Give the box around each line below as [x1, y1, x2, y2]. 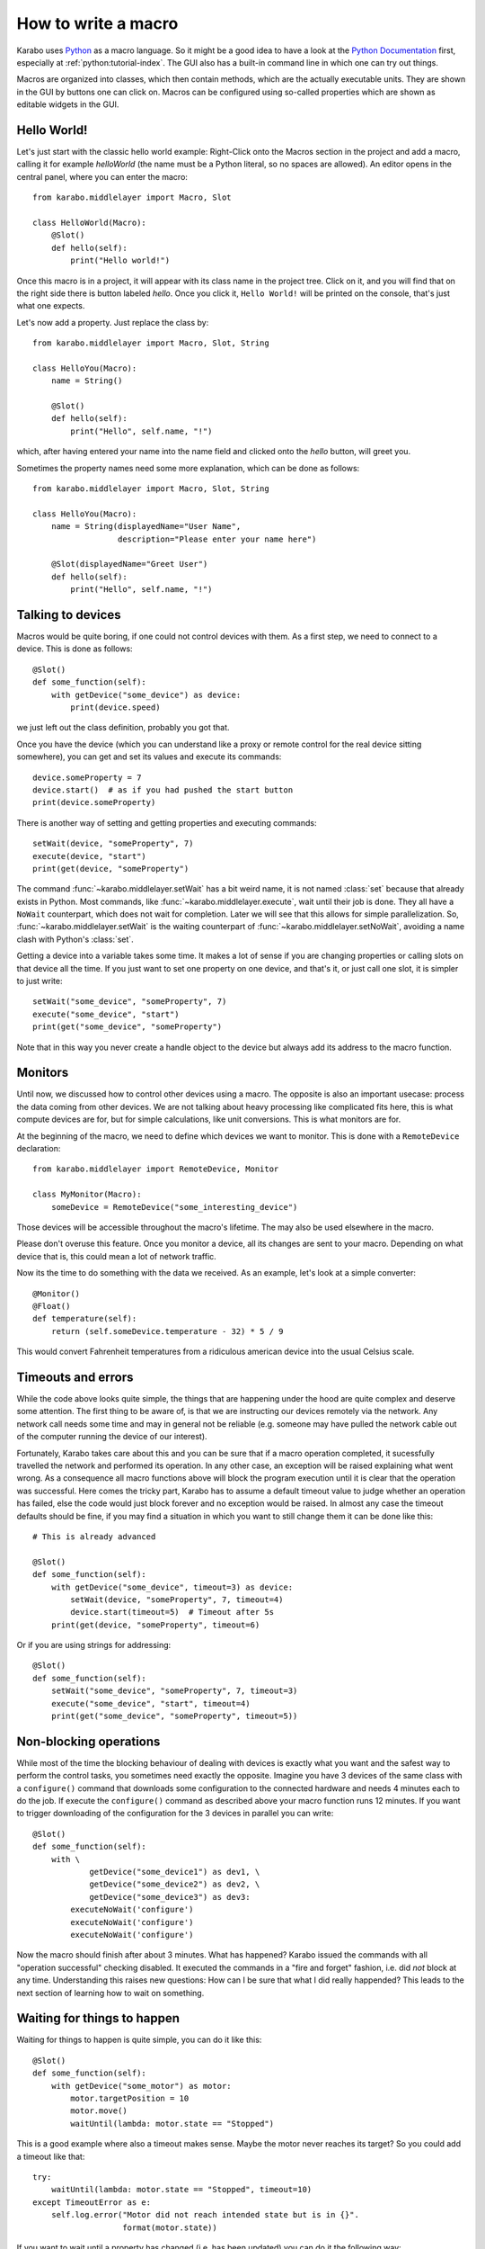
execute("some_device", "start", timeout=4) [50, 1698, 251, 1708]
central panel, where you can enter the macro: [16, 171, 189, 182]
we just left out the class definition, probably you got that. [16, 722, 230, 733]
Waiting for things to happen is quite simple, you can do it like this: [16, 2034, 262, 2046]
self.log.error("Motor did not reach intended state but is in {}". [50, 2209, 359, 2220]
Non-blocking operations [16, 1734, 161, 1749]
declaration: [16, 1143, 61, 1154]
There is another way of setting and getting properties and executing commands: [16, 817, 317, 828]
